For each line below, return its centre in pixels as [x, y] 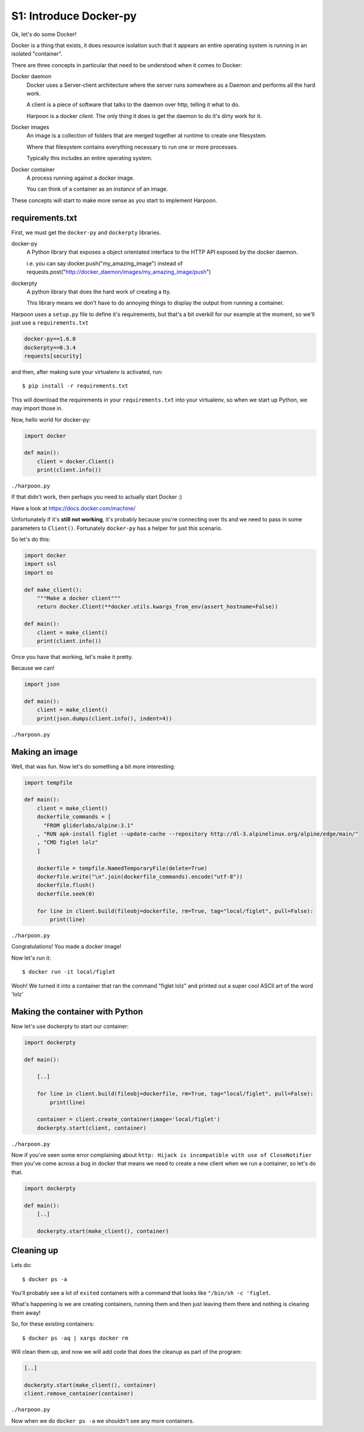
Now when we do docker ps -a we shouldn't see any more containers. [103, 1420]
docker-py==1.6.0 [50, 339]
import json [42, 684]
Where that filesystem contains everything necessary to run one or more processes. [132, 147]
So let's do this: [31, 539]
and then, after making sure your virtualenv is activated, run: [87, 372]
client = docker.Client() [76, 461]
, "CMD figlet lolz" [68, 843]
